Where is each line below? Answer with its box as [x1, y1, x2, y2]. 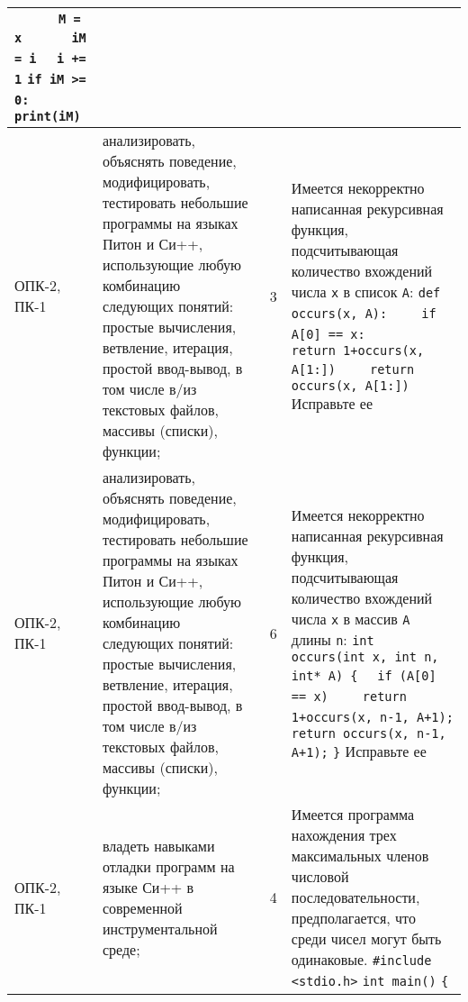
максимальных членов [291, 845, 429, 866]
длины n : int [291, 628, 374, 650]
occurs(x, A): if [291, 306, 436, 321]
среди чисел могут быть [291, 928, 442, 949]
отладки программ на [102, 855, 235, 877]
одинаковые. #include [291, 949, 432, 970]
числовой [291, 866, 349, 887]
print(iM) [14, 109, 81, 123]
